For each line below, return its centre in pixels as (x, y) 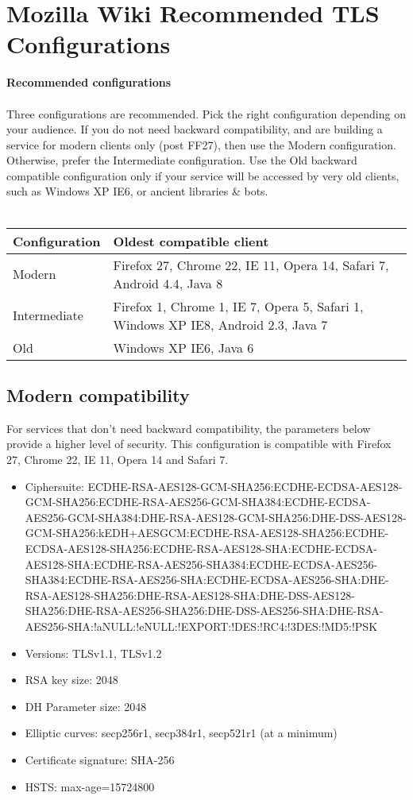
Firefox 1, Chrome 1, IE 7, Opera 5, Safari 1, (238, 306)
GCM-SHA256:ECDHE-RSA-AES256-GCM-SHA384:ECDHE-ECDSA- (198, 502)
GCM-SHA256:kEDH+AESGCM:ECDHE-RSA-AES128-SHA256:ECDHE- (207, 533)
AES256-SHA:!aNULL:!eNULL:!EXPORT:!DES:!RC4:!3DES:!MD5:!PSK (201, 626)
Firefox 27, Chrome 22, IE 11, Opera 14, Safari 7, (251, 265)
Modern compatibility (98, 395)
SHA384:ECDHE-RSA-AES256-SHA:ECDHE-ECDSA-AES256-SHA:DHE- (207, 580)
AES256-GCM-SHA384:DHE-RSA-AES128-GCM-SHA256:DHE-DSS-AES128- (216, 517)
